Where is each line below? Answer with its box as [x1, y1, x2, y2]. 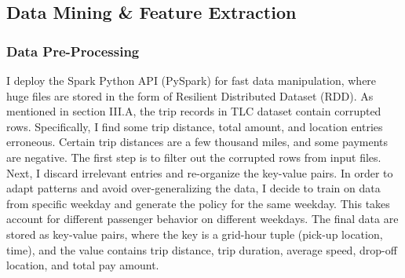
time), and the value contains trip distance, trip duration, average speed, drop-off [6, 241, 397, 258]
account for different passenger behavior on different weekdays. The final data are [6, 210, 399, 227]
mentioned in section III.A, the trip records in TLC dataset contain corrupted [6, 103, 381, 119]
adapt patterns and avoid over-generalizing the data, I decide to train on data [6, 180, 381, 196]
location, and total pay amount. [6, 257, 159, 273]
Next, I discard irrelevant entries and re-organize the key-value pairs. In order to [6, 164, 393, 181]
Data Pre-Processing [6, 41, 140, 60]
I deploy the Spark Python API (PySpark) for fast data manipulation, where [6, 72, 377, 88]
